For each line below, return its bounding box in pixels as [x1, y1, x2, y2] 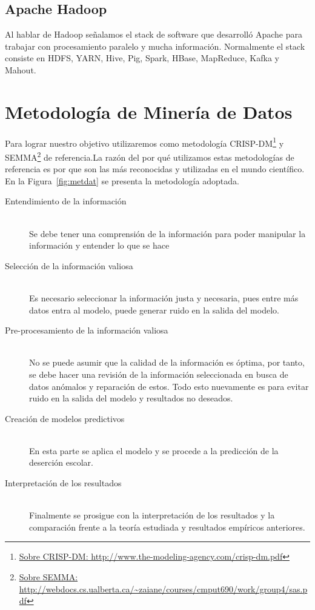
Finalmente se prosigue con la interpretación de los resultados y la [29, 509, 275, 521]
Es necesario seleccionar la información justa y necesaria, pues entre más [29, 291, 299, 304]
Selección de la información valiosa [5, 259, 133, 272]
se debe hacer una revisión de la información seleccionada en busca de [29, 367, 288, 380]
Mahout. [5, 63, 36, 76]
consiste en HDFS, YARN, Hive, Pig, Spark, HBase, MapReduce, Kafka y [5, 52, 279, 64]
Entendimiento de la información [5, 195, 127, 207]
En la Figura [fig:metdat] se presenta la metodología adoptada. [5, 174, 239, 187]
